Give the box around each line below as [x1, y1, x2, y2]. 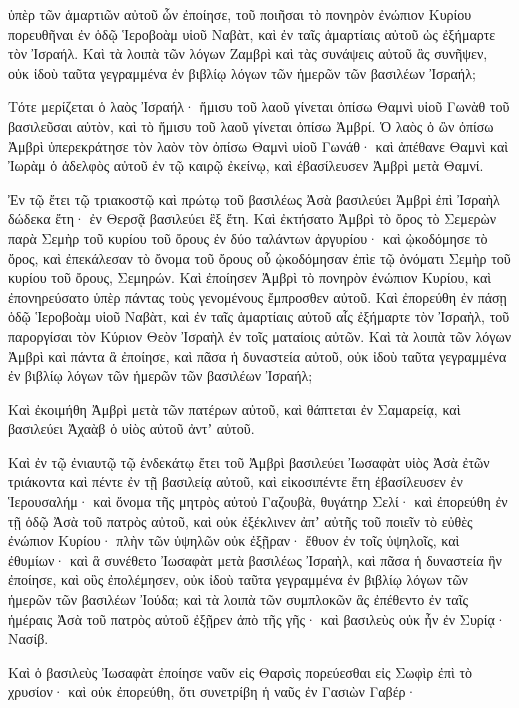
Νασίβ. [8, 628, 49, 649]
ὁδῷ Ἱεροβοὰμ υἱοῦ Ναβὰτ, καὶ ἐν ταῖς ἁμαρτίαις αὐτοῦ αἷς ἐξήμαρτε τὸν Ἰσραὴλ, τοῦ [8, 306, 510, 327]
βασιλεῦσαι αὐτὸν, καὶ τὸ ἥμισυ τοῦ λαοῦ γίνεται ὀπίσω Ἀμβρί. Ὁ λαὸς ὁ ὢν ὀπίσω [8, 115, 494, 136]
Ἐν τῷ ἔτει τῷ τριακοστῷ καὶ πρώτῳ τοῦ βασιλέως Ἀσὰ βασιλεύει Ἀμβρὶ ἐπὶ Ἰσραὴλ [8, 188, 500, 209]
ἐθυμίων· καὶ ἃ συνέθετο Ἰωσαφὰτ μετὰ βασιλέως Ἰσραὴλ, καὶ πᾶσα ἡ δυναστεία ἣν [8, 549, 502, 570]
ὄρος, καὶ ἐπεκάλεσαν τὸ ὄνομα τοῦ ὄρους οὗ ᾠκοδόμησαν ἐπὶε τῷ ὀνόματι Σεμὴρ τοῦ [8, 247, 511, 268]
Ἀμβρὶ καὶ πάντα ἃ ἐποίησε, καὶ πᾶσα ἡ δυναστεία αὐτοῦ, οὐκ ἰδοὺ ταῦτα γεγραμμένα [8, 345, 507, 366]
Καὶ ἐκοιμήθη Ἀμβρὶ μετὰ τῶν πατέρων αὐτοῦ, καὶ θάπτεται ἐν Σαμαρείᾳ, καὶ [8, 398, 461, 419]
